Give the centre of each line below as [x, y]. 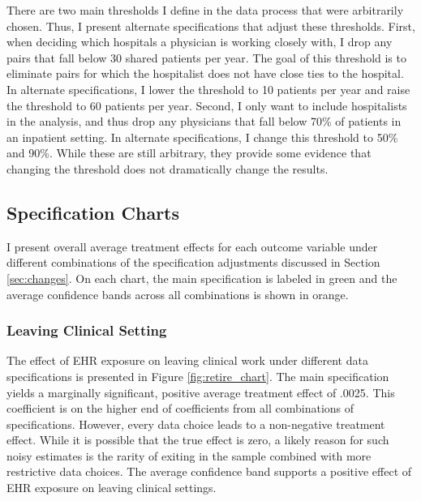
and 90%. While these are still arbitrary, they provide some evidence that [189, 153]
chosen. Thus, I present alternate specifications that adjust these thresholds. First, [211, 26]
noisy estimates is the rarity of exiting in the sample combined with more [189, 455]
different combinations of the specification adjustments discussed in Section [193, 262]
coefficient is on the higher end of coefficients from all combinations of [180, 408]
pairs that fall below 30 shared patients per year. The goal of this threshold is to [206, 57]
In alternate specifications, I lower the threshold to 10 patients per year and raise [208, 89]
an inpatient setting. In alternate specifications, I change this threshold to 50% [202, 137]
